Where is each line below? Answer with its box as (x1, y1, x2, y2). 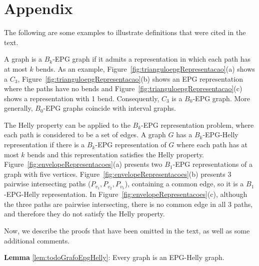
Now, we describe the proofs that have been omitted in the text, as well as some (4, 225, 250, 236)
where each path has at (176, 139, 248, 150)
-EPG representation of (95, 139, 166, 150)
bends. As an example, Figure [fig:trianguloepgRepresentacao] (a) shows (35, 63, 255, 74)
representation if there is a (4, 139, 85, 150)
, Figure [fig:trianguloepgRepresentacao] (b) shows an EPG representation (17, 73, 243, 84)
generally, (4, 103, 33, 113)
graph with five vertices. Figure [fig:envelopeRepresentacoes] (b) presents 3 (4, 168, 231, 179)
